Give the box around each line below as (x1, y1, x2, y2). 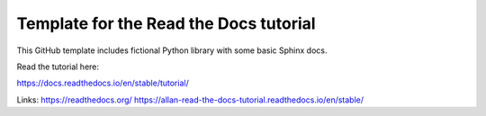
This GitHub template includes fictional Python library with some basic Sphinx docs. (16, 45, 328, 56)
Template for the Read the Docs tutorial (16, 13, 316, 33)
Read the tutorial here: (16, 61, 99, 72)
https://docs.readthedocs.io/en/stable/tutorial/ (16, 77, 189, 89)
